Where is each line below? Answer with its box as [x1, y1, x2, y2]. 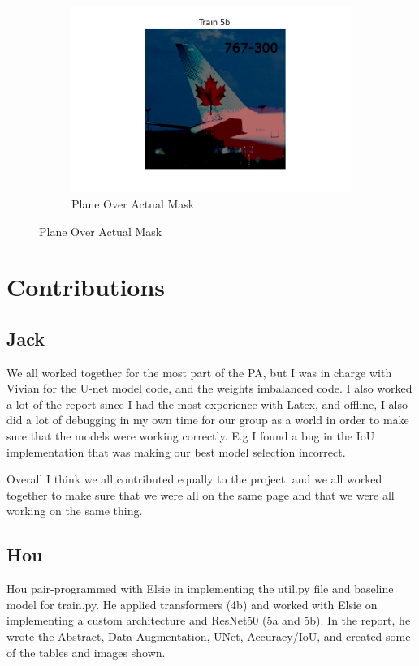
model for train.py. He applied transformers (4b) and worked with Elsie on [6, 595, 378, 612]
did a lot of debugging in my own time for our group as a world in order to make [6, 411, 409, 428]
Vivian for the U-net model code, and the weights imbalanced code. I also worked [6, 380, 413, 397]
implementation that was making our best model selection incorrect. [6, 443, 346, 460]
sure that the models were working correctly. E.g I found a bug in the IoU [6, 428, 375, 445]
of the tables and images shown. [6, 643, 166, 660]
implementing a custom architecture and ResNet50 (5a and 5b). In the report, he [6, 612, 411, 629]
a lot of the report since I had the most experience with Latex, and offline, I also [6, 395, 408, 412]
